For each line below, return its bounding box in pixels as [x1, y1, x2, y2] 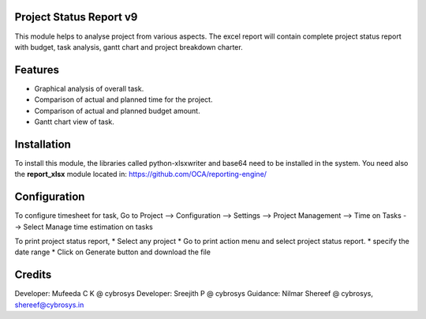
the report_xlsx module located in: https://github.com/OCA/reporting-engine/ [14, 170, 267, 179]
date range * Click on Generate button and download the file [14, 247, 211, 257]
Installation [14, 137, 71, 151]
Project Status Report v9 [14, 10, 138, 24]
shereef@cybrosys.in [14, 300, 84, 310]
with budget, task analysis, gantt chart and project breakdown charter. [14, 42, 244, 51]
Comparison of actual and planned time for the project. [34, 95, 213, 104]
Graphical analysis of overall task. [34, 84, 144, 93]
